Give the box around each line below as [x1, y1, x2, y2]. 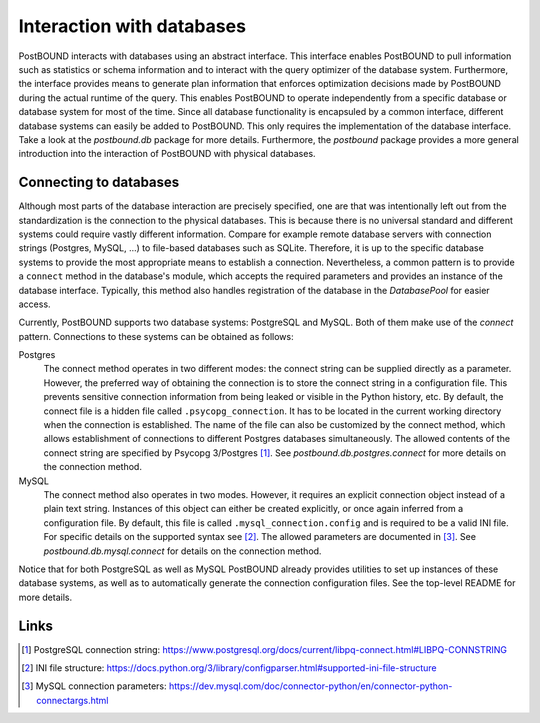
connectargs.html [36, 694, 109, 706]
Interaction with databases [18, 15, 247, 37]
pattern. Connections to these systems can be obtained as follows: [18, 330, 294, 342]
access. [18, 298, 51, 310]
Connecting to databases [18, 174, 180, 191]
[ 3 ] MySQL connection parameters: [21, 680, 167, 692]
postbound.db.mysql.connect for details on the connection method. [43, 545, 322, 557]
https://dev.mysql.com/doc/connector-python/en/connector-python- [168, 680, 453, 692]
